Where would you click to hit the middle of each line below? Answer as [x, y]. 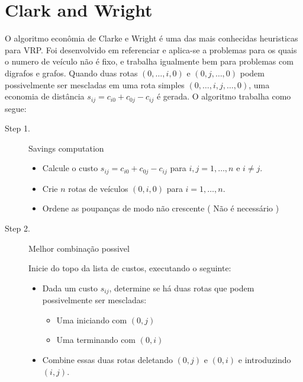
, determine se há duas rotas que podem [182, 288]
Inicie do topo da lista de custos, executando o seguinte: [130, 268]
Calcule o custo [70, 168]
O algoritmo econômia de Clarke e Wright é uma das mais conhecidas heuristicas [151, 38]
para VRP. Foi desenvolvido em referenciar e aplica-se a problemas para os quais [151, 49]
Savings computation [66, 148]
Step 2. [17, 228]
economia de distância [45, 96]
